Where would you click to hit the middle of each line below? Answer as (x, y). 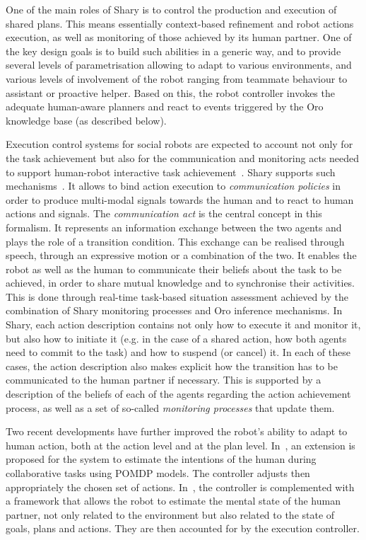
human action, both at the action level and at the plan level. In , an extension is (181, 445)
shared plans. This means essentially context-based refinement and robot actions (180, 23)
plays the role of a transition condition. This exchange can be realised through (175, 241)
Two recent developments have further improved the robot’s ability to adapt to (177, 431)
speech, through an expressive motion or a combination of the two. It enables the (181, 255)
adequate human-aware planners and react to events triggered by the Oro (165, 107)
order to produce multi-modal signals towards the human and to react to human (180, 199)
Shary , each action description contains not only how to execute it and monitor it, (183, 324)
